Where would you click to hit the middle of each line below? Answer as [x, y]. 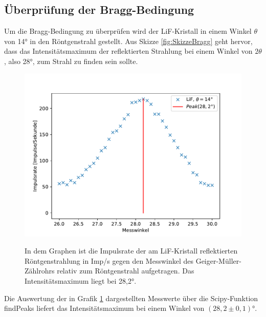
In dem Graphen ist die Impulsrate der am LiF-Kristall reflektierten [131, 251]
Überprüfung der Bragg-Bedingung [99, 9]
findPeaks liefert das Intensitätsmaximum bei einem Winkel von [104, 308]
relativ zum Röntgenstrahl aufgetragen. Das [126, 271]
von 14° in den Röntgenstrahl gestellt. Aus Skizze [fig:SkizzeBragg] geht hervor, [128, 41]
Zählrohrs [40, 271]
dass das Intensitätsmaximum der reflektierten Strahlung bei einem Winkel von [128, 51]
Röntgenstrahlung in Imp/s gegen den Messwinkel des [109, 260]
